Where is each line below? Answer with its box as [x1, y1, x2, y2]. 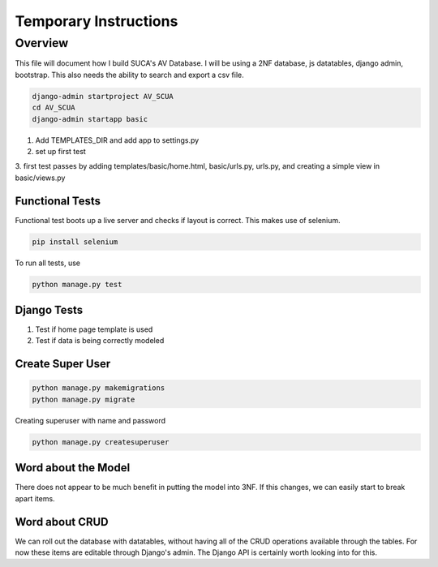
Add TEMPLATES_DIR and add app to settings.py [35, 135, 200, 145]
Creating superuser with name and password [15, 415, 166, 425]
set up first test [35, 146, 87, 156]
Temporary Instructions [15, 12, 178, 30]
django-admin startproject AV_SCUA [32, 92, 174, 101]
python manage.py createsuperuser [32, 437, 170, 446]
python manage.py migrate [32, 394, 135, 404]
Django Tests [15, 303, 84, 316]
